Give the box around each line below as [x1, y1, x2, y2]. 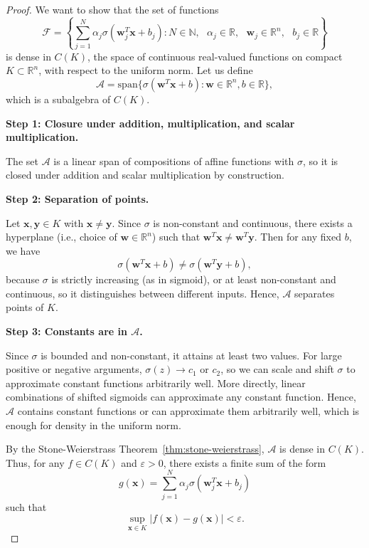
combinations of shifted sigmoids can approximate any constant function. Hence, [6, 389, 356, 404]
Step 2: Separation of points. [6, 191, 149, 206]
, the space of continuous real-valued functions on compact [87, 48, 343, 63]
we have [6, 243, 41, 258]
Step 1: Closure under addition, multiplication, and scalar [6, 115, 295, 130]
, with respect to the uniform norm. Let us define [38, 63, 253, 78]
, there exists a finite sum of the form [163, 455, 326, 470]
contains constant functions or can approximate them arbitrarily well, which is [17, 404, 360, 418]
